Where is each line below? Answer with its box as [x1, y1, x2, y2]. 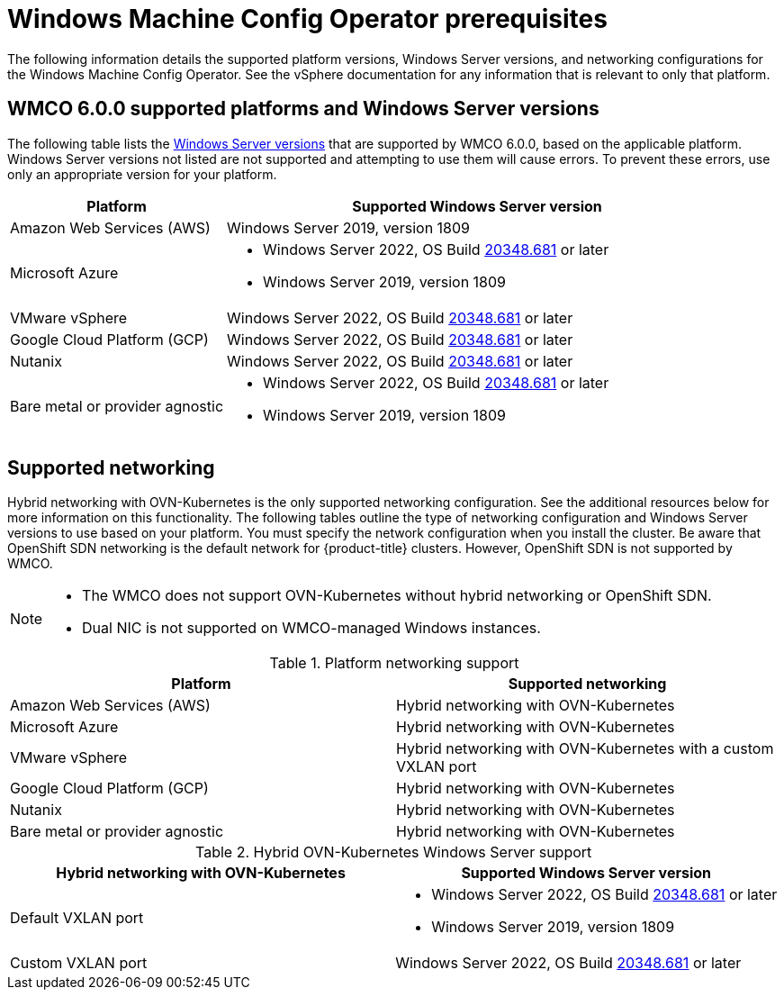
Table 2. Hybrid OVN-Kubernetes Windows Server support [195, 843, 592, 862]
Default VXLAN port [10, 909, 144, 928]
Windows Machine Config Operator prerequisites [7, 4, 608, 34]
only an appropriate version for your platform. [7, 166, 277, 182]
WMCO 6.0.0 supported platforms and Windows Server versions [7, 97, 599, 121]
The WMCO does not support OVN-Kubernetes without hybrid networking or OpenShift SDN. [82, 586, 712, 605]
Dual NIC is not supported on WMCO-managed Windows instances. [82, 619, 541, 638]
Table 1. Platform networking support [269, 654, 519, 673]
